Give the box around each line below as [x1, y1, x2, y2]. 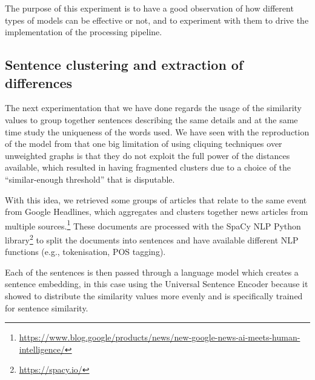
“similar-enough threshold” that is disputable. [5, 172, 175, 185]
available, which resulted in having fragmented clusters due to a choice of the [5, 161, 291, 174]
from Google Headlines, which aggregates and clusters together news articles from [5, 205, 308, 218]
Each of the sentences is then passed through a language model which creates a [5, 265, 299, 278]
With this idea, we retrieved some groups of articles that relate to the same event [5, 193, 307, 206]
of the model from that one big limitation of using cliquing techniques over [5, 137, 282, 150]
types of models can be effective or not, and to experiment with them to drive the [5, 13, 309, 26]
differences [5, 73, 73, 92]
